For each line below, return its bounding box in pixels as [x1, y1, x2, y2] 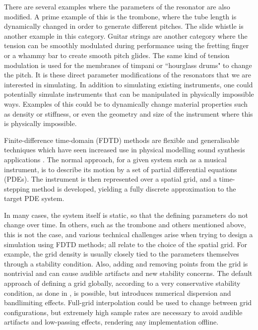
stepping [4, 183, 30, 194]
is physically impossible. [4, 118, 77, 129]
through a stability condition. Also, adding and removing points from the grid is [4, 258, 248, 268]
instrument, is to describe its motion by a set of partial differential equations [4, 164, 237, 174]
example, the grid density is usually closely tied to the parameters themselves [4, 249, 239, 259]
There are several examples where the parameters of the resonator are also [4, 1, 230, 11]
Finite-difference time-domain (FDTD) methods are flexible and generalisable [4, 134, 240, 145]
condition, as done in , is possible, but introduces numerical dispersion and [4, 287, 231, 298]
